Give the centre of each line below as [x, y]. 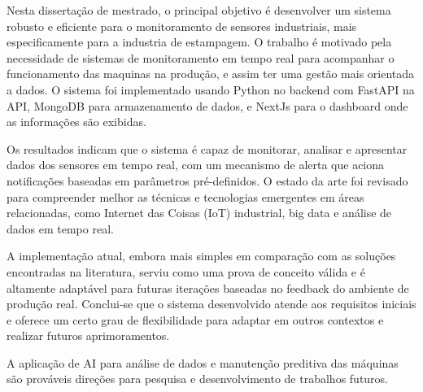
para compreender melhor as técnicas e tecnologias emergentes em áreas [185, 196]
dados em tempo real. [60, 228]
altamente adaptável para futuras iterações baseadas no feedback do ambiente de [208, 287]
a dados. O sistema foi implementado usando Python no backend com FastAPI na [211, 89]
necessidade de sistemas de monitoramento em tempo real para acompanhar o [201, 57]
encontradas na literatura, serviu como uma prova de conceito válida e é [186, 271]
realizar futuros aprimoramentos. [88, 335]
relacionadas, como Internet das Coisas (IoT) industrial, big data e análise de [199, 213]
